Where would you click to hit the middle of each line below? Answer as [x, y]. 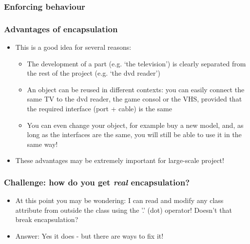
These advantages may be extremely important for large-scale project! [120, 160]
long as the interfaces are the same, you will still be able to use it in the [134, 134]
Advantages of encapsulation [61, 29]
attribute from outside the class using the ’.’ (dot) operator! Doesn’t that [124, 210]
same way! [42, 144]
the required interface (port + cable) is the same [99, 109]
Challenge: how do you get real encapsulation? [97, 182]
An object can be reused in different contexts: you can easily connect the [136, 89]
